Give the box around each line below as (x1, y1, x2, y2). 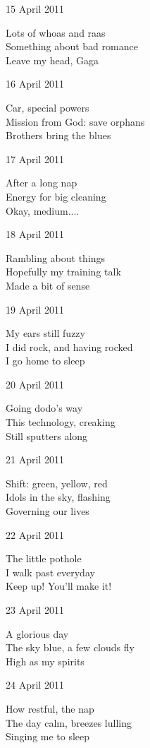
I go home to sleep (6, 353, 85, 368)
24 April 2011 (6, 677, 64, 692)
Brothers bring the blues (6, 128, 111, 143)
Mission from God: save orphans (6, 114, 145, 129)
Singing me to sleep (6, 729, 90, 744)
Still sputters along (6, 428, 88, 443)
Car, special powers (6, 100, 89, 114)
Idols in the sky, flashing (6, 489, 111, 504)
